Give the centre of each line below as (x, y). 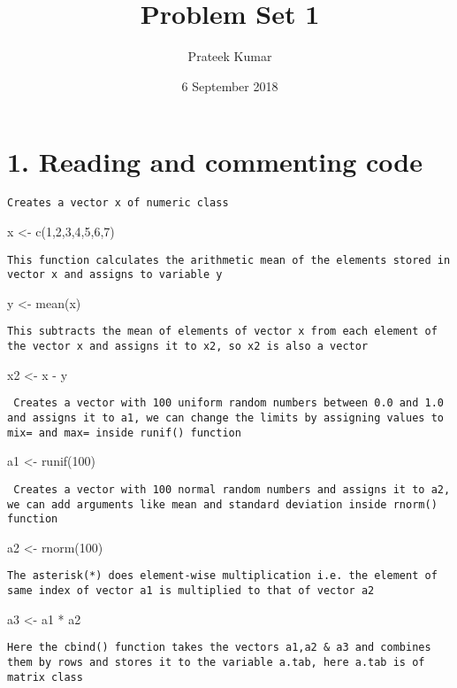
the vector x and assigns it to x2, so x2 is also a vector (188, 347)
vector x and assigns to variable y (115, 275)
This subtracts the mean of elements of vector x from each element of (222, 332)
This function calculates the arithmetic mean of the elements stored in (229, 260)
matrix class (45, 677)
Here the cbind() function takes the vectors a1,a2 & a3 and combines (219, 648)
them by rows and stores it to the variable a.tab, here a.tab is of (216, 662)
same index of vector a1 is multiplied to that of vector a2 (191, 591)
